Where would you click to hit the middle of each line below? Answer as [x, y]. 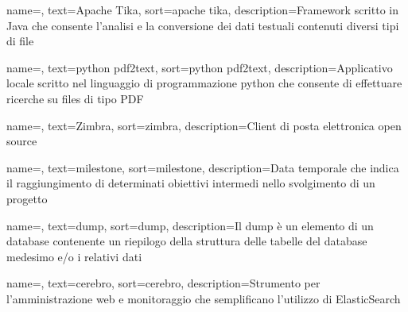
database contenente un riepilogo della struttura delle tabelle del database [187, 241]
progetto [27, 198]
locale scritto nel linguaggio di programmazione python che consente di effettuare [204, 83]
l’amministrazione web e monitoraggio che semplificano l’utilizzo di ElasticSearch [204, 298]
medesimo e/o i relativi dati [74, 256]
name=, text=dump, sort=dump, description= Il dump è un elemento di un [190, 225]
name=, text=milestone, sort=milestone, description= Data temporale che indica [203, 167]
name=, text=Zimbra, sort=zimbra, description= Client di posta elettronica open [204, 125]
